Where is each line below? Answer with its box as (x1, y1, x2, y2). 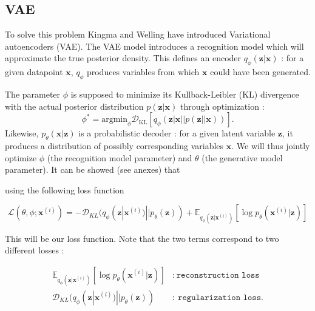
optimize (5, 151, 37, 164)
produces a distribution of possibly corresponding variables (5, 139, 224, 152)
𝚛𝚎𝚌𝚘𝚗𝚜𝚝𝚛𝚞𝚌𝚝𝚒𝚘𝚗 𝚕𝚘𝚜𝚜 (176, 270, 260, 279)
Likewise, (5, 127, 39, 139)
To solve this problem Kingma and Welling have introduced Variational (5, 28, 271, 41)
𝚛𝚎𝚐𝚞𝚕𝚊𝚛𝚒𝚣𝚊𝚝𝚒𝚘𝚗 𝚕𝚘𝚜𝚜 (178, 293, 262, 302)
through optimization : (180, 99, 265, 112)
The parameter (5, 87, 61, 100)
